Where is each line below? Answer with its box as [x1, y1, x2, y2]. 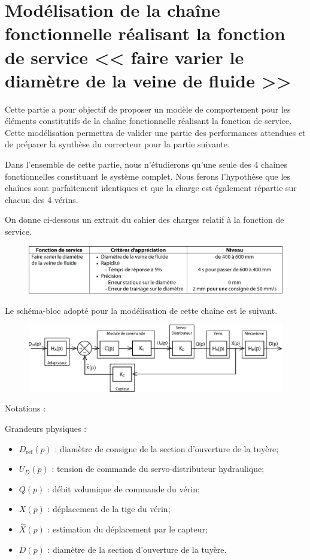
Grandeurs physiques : [5, 422, 87, 434]
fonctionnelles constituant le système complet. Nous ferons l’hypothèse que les [5, 169, 291, 182]
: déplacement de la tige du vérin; [47, 503, 171, 515]
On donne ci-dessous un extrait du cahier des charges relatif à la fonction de [5, 213, 284, 226]
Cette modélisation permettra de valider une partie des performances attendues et [5, 126, 306, 138]
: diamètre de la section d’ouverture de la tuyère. [47, 543, 227, 555]
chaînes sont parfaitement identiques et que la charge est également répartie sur [5, 181, 297, 194]
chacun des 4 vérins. [5, 193, 78, 205]
